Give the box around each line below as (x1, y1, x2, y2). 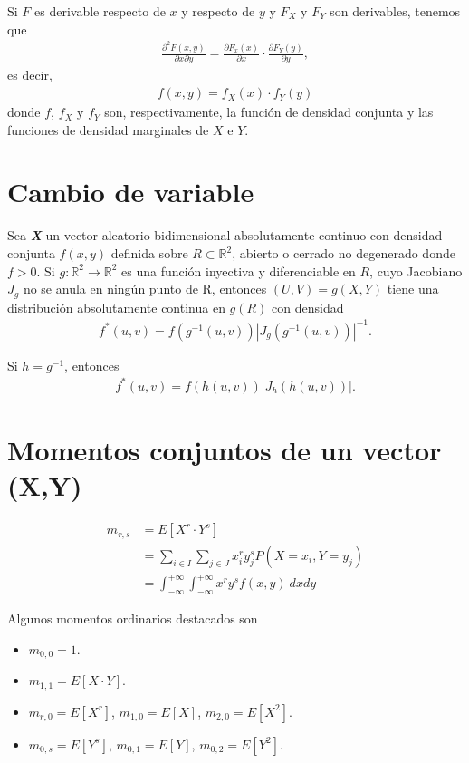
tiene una (387, 279, 439, 298)
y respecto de (181, 2, 255, 20)
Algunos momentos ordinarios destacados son (7, 609, 258, 628)
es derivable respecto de (34, 2, 166, 20)
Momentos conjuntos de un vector (7, 431, 442, 468)
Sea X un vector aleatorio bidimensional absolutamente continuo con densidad (7, 226, 443, 245)
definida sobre (110, 244, 188, 262)
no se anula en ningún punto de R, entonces (23, 279, 267, 298)
